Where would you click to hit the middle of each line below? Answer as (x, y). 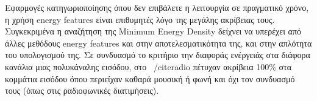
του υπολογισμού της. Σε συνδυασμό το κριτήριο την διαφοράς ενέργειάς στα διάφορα (158, 55)
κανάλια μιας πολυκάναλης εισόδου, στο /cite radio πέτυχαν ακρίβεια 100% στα (148, 66)
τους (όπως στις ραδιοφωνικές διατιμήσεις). (82, 90)
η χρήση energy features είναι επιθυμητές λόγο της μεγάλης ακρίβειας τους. (140, 19)
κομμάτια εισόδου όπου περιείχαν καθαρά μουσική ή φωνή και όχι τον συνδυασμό (150, 78)
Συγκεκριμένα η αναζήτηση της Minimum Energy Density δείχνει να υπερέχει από (153, 31)
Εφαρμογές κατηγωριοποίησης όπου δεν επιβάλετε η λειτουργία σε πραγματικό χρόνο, (157, 7)
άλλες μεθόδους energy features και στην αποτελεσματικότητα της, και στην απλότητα (158, 43)
